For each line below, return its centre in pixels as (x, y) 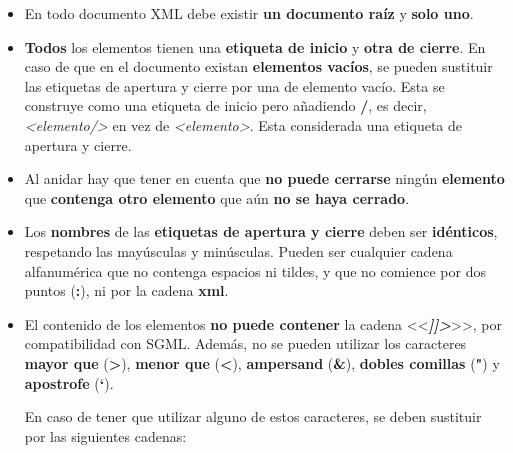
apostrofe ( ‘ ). (69, 382)
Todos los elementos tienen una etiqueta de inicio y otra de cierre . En (255, 46)
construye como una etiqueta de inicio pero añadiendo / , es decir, (225, 105)
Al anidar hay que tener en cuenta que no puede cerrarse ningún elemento (264, 178)
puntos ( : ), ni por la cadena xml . (126, 290)
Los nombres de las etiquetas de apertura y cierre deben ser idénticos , (261, 231)
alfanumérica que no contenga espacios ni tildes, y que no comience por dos (255, 270)
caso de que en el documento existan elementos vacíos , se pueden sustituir (258, 66)
